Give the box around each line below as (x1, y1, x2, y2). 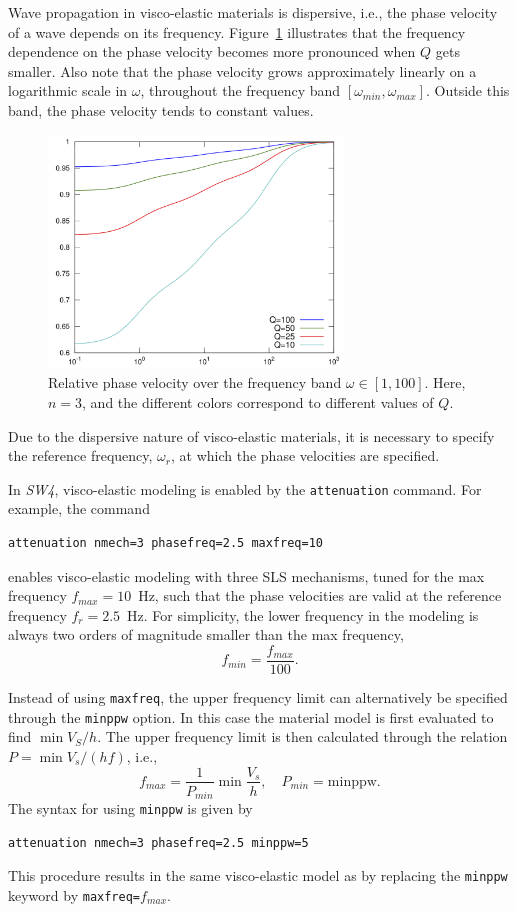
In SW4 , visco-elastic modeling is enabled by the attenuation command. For (8, 478, 482, 499)
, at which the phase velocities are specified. (170, 445, 440, 466)
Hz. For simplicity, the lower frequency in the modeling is (127, 604, 479, 625)
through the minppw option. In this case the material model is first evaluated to (8, 706, 494, 727)
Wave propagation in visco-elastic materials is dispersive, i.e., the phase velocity (8, 2, 498, 22)
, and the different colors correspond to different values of (82, 391, 434, 412)
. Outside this (425, 80, 510, 101)
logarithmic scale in (8, 80, 128, 101)
